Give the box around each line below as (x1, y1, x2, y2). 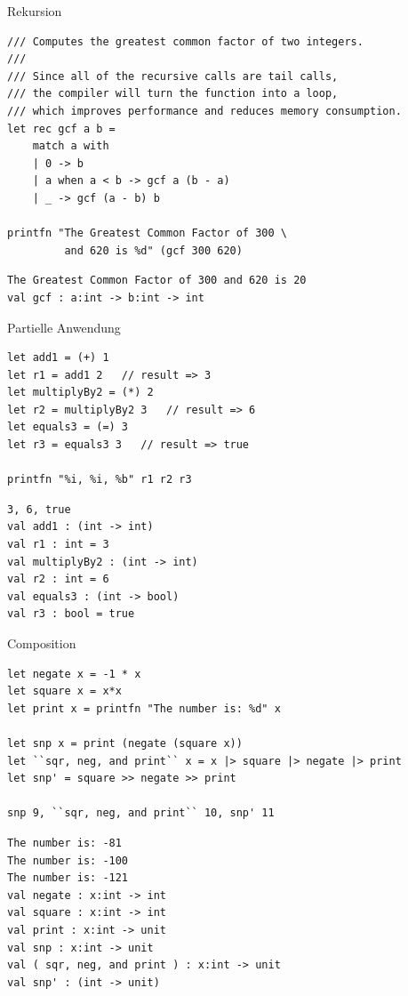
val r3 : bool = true (7, 607, 135, 621)
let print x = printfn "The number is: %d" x (7, 702, 281, 715)
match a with (32, 140, 109, 153)
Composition (7, 634, 76, 652)
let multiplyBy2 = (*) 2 (7, 386, 154, 399)
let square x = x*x (7, 685, 122, 698)
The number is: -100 (7, 854, 129, 867)
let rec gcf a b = (7, 122, 116, 135)
